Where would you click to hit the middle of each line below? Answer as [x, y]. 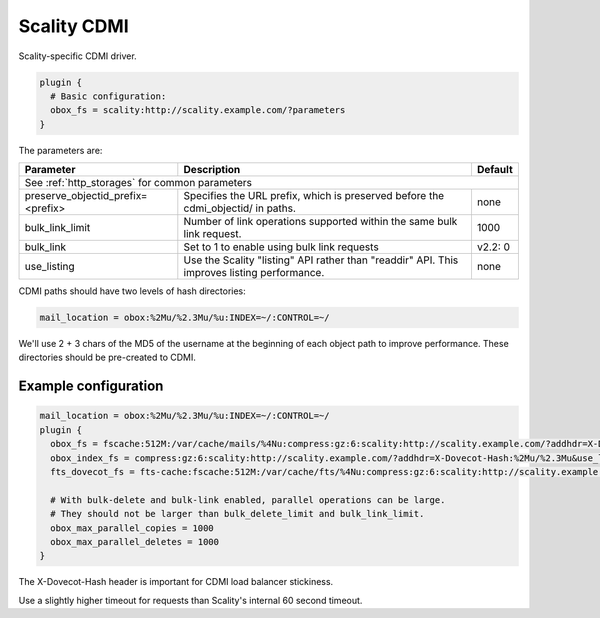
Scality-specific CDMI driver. [77, 56]
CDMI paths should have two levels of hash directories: [132, 291]
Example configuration [91, 386]
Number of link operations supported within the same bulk [320, 222]
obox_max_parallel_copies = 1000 [132, 528]
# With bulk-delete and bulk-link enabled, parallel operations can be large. [248, 499]
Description [212, 170]
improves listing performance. [254, 273]
